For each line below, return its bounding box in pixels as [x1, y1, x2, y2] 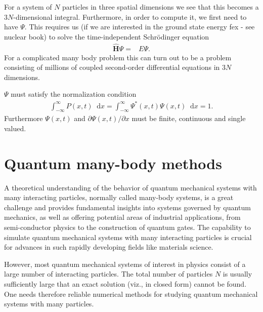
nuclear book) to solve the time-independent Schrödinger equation [4, 31, 209, 42]
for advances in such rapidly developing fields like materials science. [4, 242, 213, 252]
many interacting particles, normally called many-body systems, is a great [4, 192, 234, 203]
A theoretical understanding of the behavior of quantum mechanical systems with [4, 182, 257, 192]
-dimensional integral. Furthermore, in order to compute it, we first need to [13, 11, 247, 22]
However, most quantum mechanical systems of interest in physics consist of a [4, 258, 246, 269]
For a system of [4, 2, 52, 12]
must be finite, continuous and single [131, 113, 246, 124]
